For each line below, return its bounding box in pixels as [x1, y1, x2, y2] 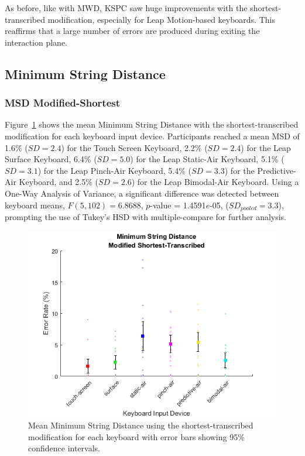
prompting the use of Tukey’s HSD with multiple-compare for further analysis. [5, 210, 287, 222]
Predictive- [257, 164, 296, 176]
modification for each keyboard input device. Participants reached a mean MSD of [5, 129, 300, 142]
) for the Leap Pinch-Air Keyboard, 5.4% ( [37, 164, 191, 176]
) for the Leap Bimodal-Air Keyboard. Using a [131, 176, 299, 188]
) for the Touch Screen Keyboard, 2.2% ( [61, 141, 208, 153]
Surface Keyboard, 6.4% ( [5, 153, 97, 165]
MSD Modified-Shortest [5, 95, 121, 110]
